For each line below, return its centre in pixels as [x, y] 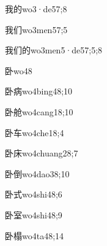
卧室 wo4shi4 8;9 [34, 214]
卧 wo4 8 [19, 70]
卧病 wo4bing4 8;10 [39, 91]
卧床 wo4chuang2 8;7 [42, 153]
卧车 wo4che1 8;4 [35, 132]
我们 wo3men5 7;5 [36, 29]
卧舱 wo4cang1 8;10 [39, 111]
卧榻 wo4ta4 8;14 [35, 235]
